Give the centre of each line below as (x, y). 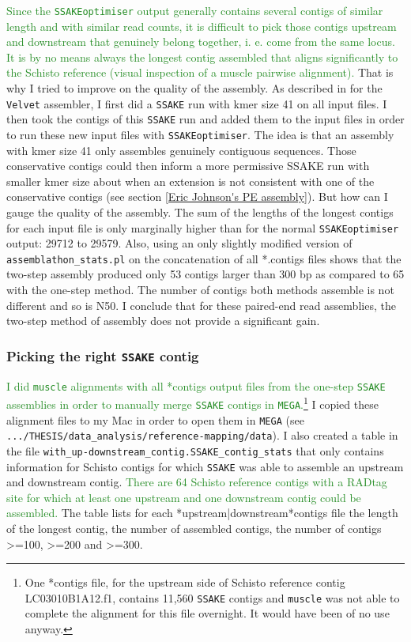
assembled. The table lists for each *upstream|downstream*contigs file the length (202, 513)
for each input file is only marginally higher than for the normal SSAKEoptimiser (203, 227)
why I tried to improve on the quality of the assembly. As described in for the (194, 88)
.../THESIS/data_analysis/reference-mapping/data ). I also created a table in (202, 435)
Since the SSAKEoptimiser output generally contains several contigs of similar (195, 10)
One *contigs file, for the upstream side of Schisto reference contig (185, 582)
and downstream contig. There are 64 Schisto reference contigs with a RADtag (197, 482)
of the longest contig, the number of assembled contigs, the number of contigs (194, 528)
